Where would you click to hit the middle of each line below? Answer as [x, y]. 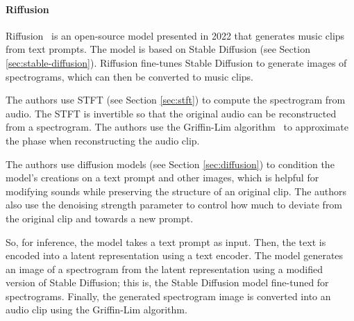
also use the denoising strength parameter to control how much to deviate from [174, 205]
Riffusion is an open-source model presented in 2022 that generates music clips [175, 35]
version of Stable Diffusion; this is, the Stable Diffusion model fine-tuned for [167, 282]
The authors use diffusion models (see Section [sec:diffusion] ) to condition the [170, 164]
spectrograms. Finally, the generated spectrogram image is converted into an [168, 296]
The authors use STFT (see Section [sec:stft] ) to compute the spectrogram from [176, 100]
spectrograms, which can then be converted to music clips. [129, 76]
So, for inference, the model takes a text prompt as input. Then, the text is [166, 241]
